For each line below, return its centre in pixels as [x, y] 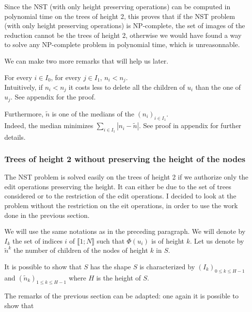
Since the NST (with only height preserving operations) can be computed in [118, 6]
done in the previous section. [47, 215]
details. [15, 137]
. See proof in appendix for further [190, 125]
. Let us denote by [217, 240]
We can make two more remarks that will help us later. [87, 60]
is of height [168, 240]
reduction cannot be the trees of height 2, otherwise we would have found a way [123, 35]
